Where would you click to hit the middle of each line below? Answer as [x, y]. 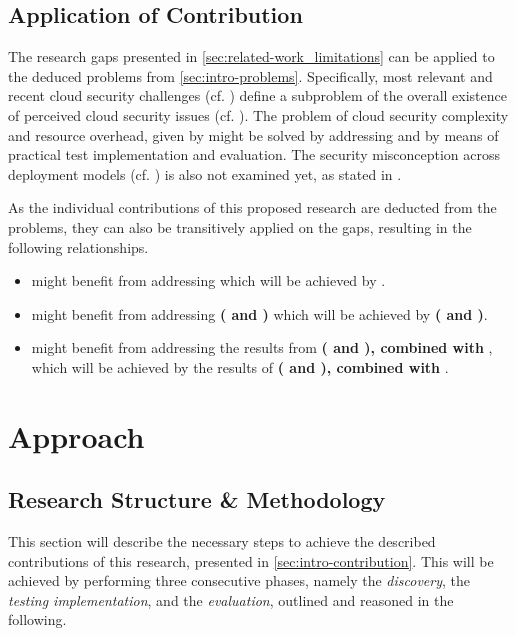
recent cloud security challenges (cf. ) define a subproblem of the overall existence [257, 95]
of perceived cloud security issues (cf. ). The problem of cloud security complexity [258, 114]
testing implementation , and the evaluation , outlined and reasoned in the [231, 599]
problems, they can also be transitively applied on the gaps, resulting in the [240, 226]
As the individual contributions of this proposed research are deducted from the [252, 207]
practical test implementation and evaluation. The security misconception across [254, 154]
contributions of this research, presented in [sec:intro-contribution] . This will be [251, 560]
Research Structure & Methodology [197, 499]
